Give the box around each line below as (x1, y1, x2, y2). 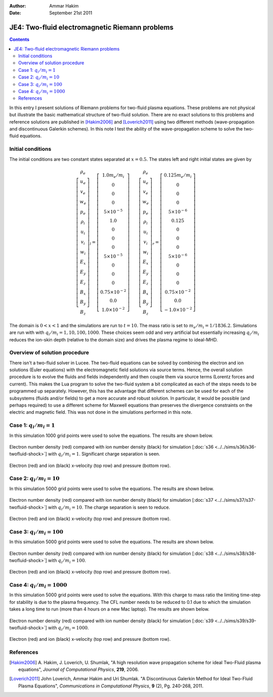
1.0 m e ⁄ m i (102, 172, 125, 179)
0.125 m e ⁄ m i (163, 172, 192, 179)
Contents (9, 36, 30, 42)
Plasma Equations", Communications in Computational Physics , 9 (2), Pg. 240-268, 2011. (18, 683, 204, 689)
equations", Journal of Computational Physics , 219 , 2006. (18, 666, 139, 672)
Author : (9, 3, 26, 9)
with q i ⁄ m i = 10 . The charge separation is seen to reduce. (48, 504, 170, 511)
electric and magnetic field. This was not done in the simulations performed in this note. (9, 409, 192, 415)
